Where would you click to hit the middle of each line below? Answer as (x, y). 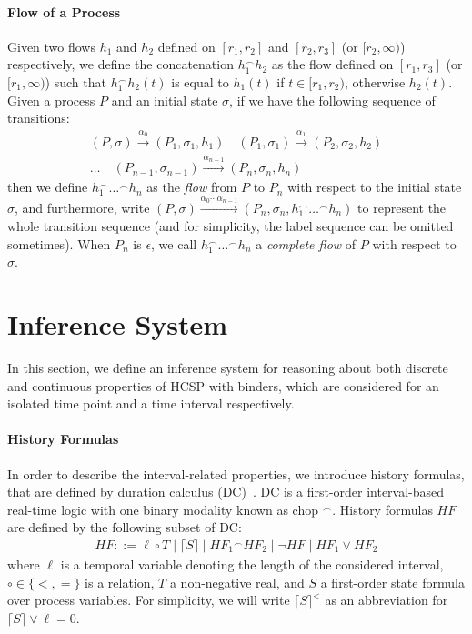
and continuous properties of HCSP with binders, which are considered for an (223, 385)
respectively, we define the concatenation (121, 64)
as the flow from (192, 187)
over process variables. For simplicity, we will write (149, 600)
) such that (75, 81)
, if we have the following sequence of (332, 100)
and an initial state (165, 100)
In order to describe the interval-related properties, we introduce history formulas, (236, 473)
